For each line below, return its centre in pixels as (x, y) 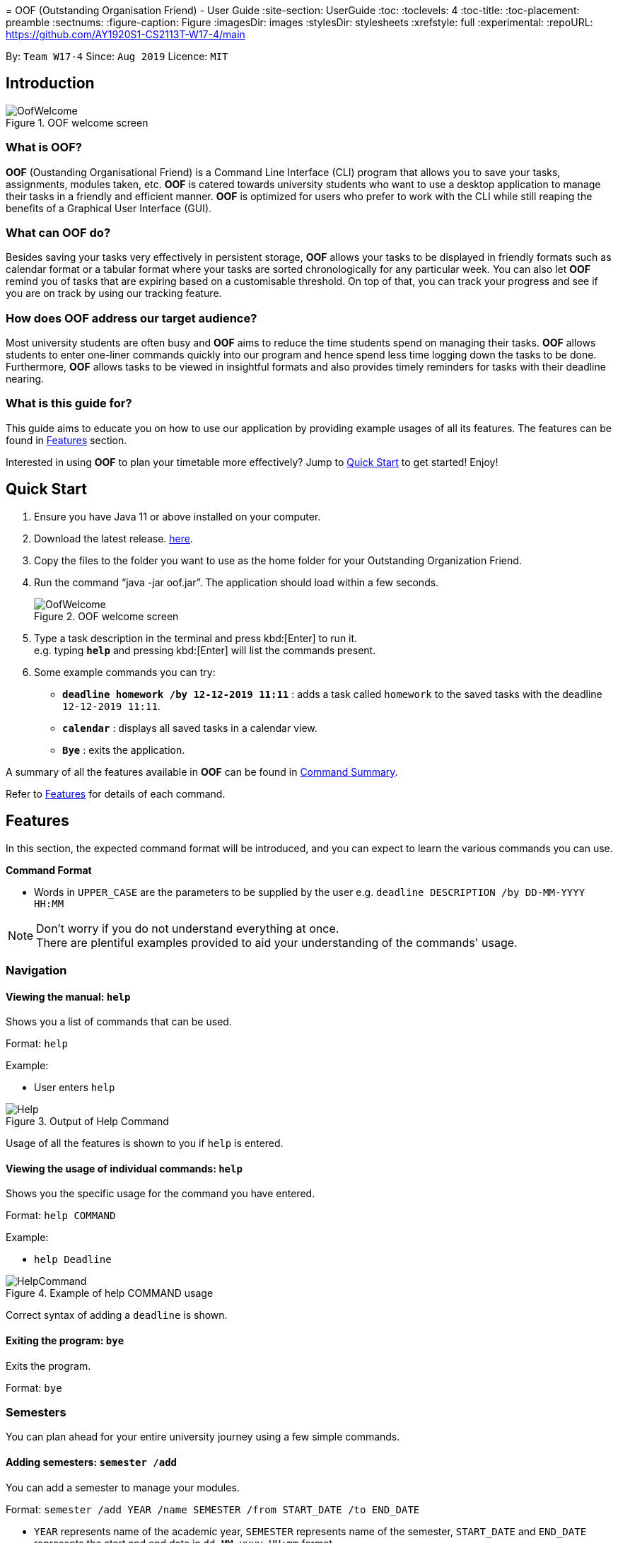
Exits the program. (48, 1366)
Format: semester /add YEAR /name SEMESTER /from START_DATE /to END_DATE (213, 1509)
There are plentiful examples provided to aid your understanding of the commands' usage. (277, 942)
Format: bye (34, 1387)
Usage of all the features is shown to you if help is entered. (145, 1143)
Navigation (36, 970)
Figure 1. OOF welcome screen (77, 122)
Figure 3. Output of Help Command (87, 1122)
